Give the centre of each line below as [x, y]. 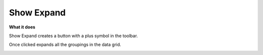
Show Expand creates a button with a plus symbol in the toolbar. [74, 36]
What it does [22, 27]
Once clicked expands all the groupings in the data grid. [65, 45]
